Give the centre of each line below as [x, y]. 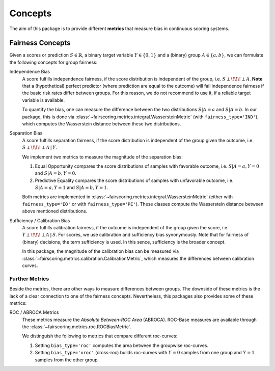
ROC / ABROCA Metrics [34, 312]
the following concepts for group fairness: [53, 62]
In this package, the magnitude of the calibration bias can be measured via [101, 251]
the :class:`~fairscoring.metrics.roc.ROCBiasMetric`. [77, 327]
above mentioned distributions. [55, 211]
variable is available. [44, 100]
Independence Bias [30, 72]
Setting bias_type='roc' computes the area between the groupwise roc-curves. [122, 345]
